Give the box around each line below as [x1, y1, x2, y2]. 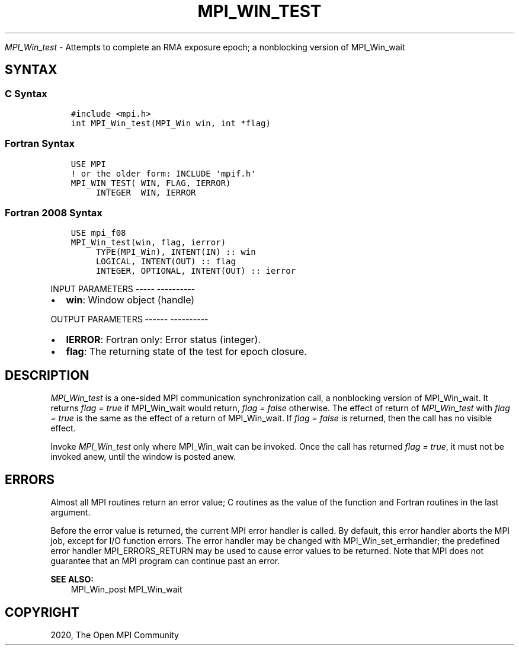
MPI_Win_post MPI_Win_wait [71, 584, 182, 595]
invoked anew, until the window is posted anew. [50, 452, 236, 462]
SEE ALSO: [50, 574, 94, 585]
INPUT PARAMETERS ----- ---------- [50, 284, 196, 294]
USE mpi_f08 [71, 228, 126, 238]
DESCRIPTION [5, 367, 89, 383]
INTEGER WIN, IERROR [95, 187, 196, 197]
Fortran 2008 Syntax [5, 207, 102, 219]
